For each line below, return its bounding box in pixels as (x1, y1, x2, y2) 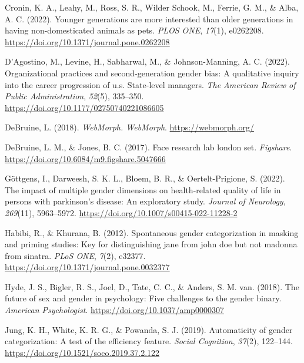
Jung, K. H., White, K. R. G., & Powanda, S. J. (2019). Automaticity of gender (5, 323, 293, 335)
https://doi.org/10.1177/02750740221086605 (5, 101, 164, 113)
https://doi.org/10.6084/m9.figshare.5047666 (5, 152, 166, 164)
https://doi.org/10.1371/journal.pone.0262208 (5, 35, 170, 48)
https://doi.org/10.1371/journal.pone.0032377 (5, 261, 170, 273)
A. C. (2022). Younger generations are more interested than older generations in (5, 12, 293, 25)
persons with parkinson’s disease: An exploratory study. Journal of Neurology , (5, 195, 286, 207)
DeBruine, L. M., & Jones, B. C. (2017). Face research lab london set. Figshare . (5, 140, 292, 153)
